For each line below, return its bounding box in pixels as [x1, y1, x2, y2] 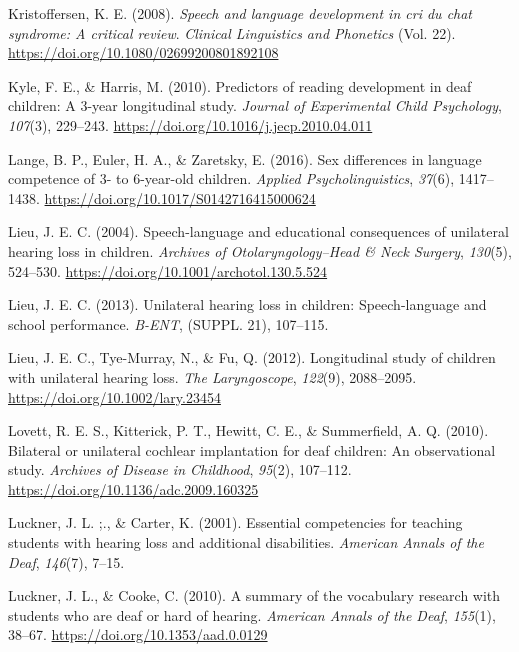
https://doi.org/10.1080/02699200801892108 [8, 42, 279, 63]
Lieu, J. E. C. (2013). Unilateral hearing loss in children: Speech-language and [8, 294, 487, 315]
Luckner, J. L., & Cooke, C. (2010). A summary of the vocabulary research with [8, 585, 501, 606]
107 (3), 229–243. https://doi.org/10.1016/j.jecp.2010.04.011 [8, 114, 373, 135]
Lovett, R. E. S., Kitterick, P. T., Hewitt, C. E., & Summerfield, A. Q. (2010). [8, 420, 489, 441]
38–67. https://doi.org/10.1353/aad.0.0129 [8, 624, 268, 645]
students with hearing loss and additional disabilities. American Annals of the [8, 532, 484, 553]
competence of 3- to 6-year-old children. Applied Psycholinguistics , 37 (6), [8, 168, 455, 189]
